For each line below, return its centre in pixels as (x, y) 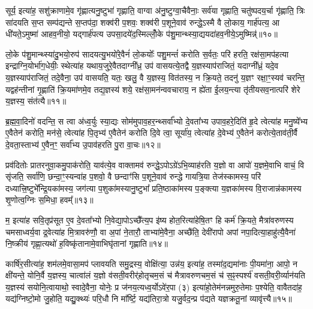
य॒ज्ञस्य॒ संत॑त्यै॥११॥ (36, 101)
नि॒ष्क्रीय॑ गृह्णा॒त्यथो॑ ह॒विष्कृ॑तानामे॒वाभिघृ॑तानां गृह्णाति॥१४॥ (87, 243)
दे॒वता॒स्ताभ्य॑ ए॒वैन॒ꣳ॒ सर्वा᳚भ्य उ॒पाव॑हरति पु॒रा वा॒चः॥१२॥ (83, 144)
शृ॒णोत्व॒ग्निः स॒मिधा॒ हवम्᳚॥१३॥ (49, 200)
